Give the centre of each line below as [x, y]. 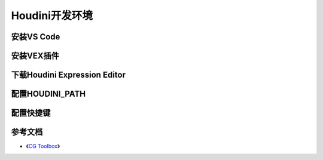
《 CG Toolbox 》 [43, 146]
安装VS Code [36, 37]
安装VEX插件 [35, 56]
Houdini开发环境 [52, 16]
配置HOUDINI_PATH [48, 94]
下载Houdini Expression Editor [68, 75]
